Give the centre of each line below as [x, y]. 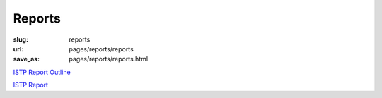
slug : [21, 39]
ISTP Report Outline [42, 72]
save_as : [27, 59]
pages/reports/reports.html [109, 59]
